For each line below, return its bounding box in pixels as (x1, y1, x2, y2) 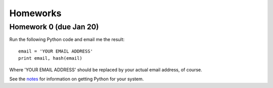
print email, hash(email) (18, 56, 83, 61)
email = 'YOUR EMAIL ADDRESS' (18, 48, 94, 54)
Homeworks (9, 8, 62, 19)
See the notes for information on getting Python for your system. (9, 76, 144, 82)
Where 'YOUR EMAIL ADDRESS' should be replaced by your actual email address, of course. (9, 66, 202, 73)
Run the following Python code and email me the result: (9, 36, 125, 42)
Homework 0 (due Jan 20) (9, 22, 99, 31)
